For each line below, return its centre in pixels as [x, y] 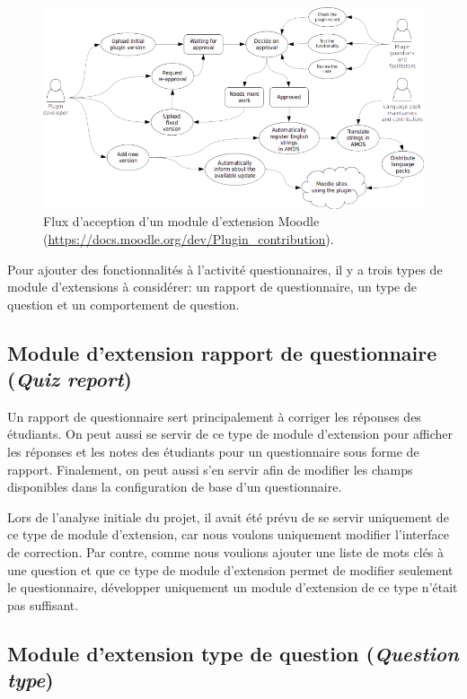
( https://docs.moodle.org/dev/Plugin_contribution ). [189, 238]
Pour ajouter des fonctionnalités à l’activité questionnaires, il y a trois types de [225, 269]
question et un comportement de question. [123, 304]
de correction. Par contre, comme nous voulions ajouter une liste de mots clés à [226, 552]
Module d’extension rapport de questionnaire [222, 352]
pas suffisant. [43, 604]
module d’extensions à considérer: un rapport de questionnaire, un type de [212, 287]
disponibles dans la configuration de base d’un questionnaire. [175, 487]
